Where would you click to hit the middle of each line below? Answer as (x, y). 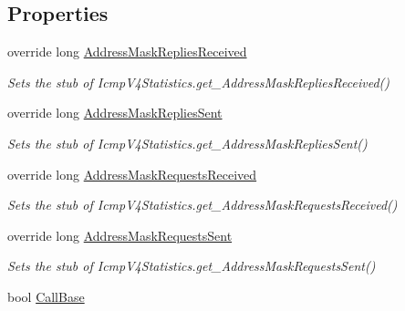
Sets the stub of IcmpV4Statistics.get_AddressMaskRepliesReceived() (198, 82)
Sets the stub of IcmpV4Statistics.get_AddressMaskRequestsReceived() (202, 205)
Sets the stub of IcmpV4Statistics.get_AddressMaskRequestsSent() (192, 266)
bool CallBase (46, 296)
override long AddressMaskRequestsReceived (132, 174)
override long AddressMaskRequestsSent (120, 235)
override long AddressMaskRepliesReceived (127, 52)
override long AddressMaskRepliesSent (115, 113)
